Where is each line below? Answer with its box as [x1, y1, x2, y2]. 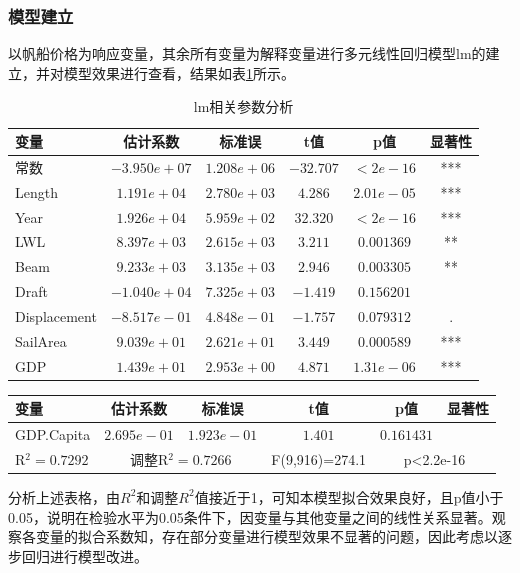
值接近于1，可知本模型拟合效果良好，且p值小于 [194, 486, 504, 507]
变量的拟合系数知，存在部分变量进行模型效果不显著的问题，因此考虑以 [35, 526, 498, 547]
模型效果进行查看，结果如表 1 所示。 [63, 62, 295, 83]
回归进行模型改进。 [21, 545, 148, 566]
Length [15, 181, 58, 202]
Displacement [15, 305, 97, 326]
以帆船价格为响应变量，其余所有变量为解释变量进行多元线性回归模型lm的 [8, 43, 486, 64]
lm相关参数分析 [193, 96, 294, 117]
